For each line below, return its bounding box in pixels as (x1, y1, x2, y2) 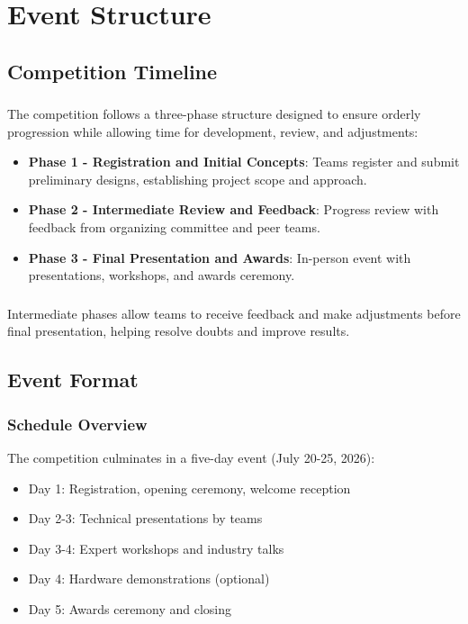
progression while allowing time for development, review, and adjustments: (7, 122, 418, 140)
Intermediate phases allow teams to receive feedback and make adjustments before (7, 303, 461, 322)
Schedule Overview (7, 412, 148, 435)
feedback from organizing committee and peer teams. (28, 218, 320, 237)
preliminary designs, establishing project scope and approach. (28, 169, 367, 188)
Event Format (7, 366, 139, 393)
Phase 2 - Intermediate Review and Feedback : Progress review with (28, 200, 439, 219)
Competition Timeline (7, 57, 218, 85)
